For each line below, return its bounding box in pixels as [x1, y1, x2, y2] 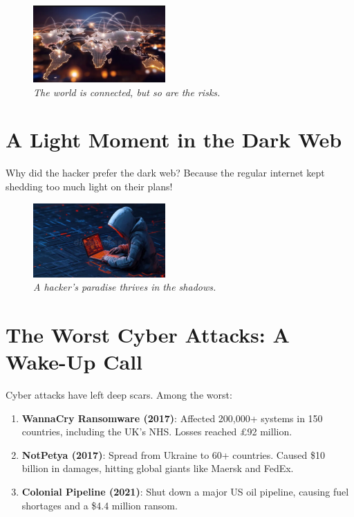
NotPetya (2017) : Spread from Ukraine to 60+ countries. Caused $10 [21, 447, 325, 462]
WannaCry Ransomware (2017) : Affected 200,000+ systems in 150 [21, 410, 323, 425]
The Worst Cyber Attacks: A [6, 320, 290, 348]
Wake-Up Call [6, 347, 143, 376]
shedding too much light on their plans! [6, 179, 173, 193]
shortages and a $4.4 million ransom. [21, 498, 178, 512]
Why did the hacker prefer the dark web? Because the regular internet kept [6, 165, 325, 180]
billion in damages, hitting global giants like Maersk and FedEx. [21, 461, 294, 475]
